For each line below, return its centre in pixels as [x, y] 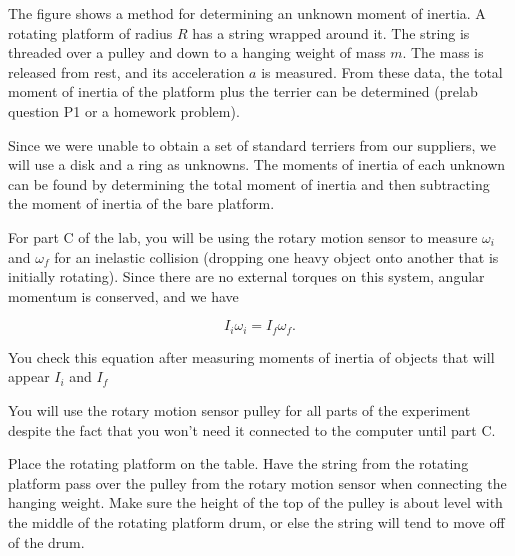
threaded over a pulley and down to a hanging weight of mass [197, 52]
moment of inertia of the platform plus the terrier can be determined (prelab [243, 91]
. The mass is [443, 52]
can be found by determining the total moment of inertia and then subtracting [249, 183]
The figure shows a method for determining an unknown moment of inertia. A [247, 13]
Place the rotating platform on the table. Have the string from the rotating [238, 463]
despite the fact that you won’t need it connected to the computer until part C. [252, 429]
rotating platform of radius [90, 32]
